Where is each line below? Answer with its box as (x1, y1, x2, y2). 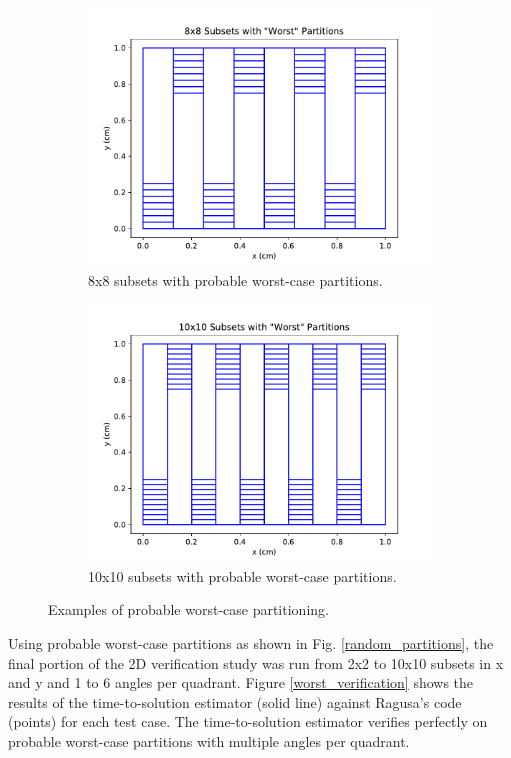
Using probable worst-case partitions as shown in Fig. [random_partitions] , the (8, 632, 494, 653)
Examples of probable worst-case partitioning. (48, 599, 329, 620)
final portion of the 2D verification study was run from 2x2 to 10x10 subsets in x (8, 652, 504, 673)
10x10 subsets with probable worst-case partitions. (88, 565, 397, 586)
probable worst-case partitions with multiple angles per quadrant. (8, 730, 410, 751)
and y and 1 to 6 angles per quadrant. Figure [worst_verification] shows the (8, 672, 474, 693)
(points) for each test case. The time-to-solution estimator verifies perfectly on (8, 711, 488, 732)
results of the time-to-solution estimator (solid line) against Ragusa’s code (8, 691, 462, 712)
